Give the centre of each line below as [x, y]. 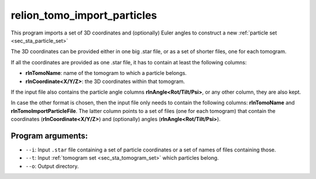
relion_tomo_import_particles [84, 15]
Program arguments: [49, 135]
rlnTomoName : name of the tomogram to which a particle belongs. [106, 73]
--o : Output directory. [52, 166]
